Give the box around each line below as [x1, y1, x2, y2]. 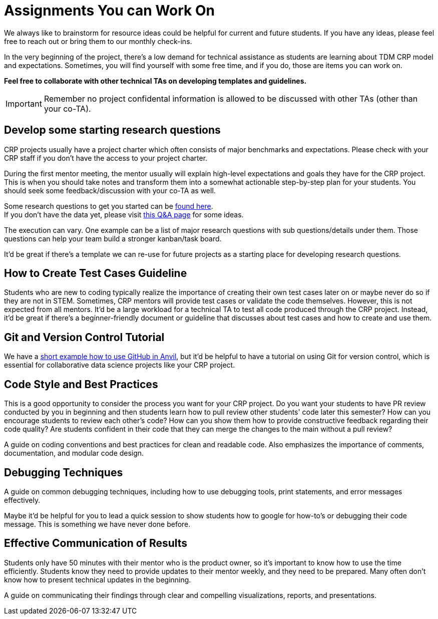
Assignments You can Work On [4, 2, 215, 19]
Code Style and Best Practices [4, 378, 158, 391]
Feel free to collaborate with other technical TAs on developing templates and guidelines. [4, 76, 307, 85]
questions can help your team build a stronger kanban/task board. [4, 234, 222, 243]
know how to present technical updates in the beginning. [4, 575, 191, 584]
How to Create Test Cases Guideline [4, 267, 187, 280]
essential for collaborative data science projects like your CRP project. [4, 361, 235, 370]
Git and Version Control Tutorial [4, 331, 165, 344]
